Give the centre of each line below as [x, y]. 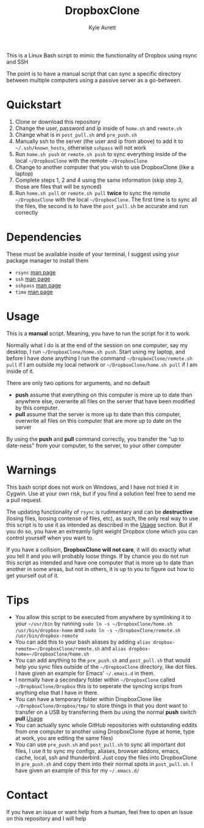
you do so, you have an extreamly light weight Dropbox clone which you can [102, 531]
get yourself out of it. [33, 575]
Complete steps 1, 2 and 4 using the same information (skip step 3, [99, 180]
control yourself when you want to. [50, 538]
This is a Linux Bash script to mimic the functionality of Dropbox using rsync [102, 55]
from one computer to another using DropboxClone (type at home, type [105, 731]
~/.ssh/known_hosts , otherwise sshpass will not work [81, 148]
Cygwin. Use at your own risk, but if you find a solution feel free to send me [101, 493]
